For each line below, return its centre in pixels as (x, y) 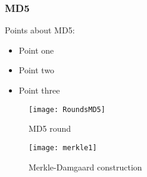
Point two (37, 70)
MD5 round (50, 128)
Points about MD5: (40, 30)
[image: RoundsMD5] (67, 109)
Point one (36, 50)
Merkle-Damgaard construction (85, 167)
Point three (39, 90)
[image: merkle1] (63, 147)
